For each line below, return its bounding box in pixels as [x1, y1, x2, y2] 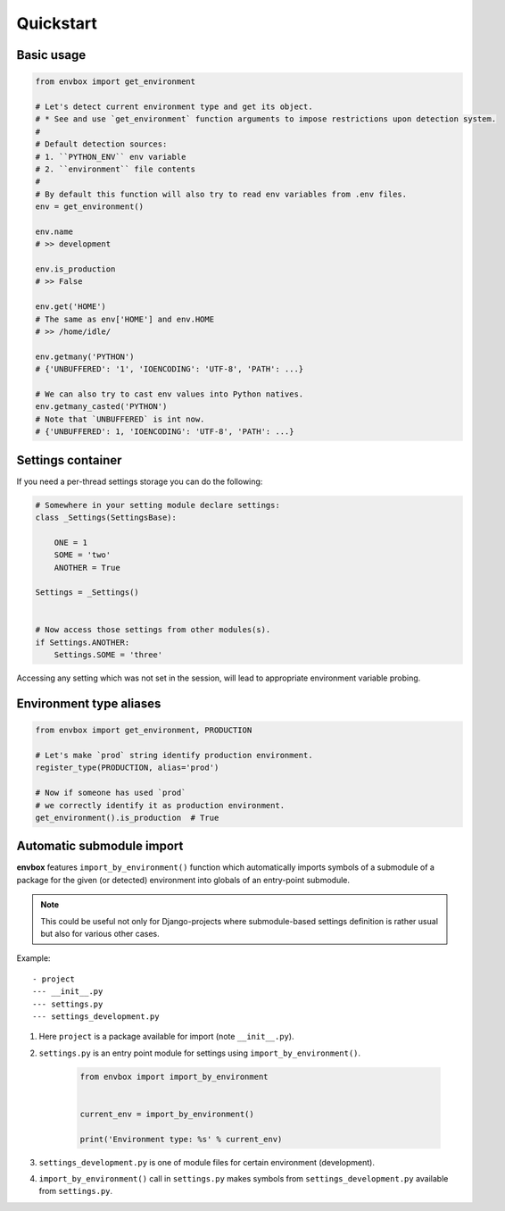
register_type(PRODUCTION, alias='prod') [35, 763, 219, 773]
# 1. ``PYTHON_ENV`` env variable [35, 152, 186, 162]
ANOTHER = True [54, 563, 120, 572]
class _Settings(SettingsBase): [35, 512, 178, 522]
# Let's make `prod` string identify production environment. [35, 750, 313, 761]
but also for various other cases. [40, 929, 160, 940]
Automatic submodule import [16, 839, 184, 854]
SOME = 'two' [54, 550, 112, 560]
